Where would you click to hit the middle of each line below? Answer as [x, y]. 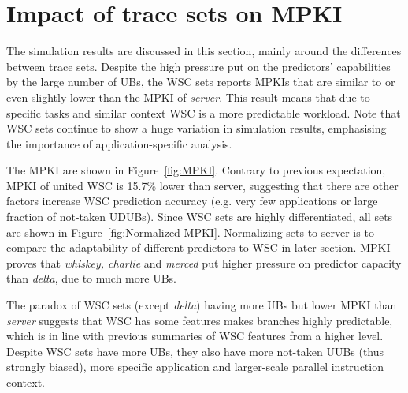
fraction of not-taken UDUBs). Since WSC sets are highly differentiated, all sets [200, 217]
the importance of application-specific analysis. [119, 143]
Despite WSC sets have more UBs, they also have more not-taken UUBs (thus [195, 351]
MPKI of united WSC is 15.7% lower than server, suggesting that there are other [202, 185]
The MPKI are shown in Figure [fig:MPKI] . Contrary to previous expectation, [196, 170]
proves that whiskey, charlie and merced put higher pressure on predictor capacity [204, 262]
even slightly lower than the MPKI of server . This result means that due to [188, 97]
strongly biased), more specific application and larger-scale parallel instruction [195, 367]
